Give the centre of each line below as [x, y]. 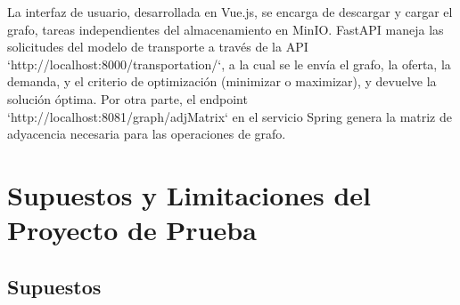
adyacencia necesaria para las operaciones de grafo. [147, 134]
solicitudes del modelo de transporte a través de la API [158, 47]
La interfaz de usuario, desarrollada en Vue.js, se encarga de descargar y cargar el [230, 12]
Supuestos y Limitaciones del [189, 194]
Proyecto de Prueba [132, 230]
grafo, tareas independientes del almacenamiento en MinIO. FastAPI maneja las [226, 29]
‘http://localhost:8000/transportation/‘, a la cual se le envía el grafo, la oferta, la [229, 64]
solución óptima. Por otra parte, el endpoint [127, 98]
